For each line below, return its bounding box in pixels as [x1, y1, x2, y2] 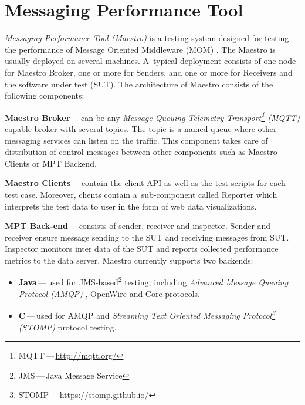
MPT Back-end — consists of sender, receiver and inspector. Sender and [5, 220, 271, 232]
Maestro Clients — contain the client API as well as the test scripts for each [5, 177, 286, 189]
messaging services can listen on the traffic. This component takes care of [5, 134, 268, 146]
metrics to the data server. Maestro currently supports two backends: [5, 254, 253, 266]
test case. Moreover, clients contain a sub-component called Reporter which [5, 188, 277, 200]
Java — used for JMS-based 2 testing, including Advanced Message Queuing [18, 274, 289, 288]
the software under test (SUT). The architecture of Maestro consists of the [5, 77, 273, 90]
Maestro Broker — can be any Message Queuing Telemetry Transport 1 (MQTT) [5, 109, 300, 123]
